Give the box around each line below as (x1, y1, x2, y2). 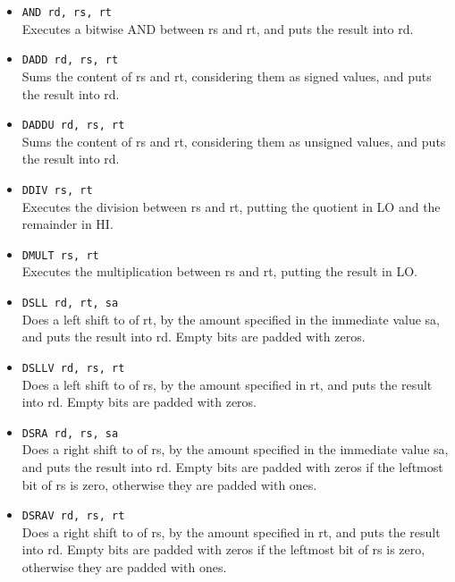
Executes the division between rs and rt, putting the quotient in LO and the (21, 197, 441, 215)
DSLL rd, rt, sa (21, 297, 119, 310)
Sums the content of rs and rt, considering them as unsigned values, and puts (21, 131, 446, 150)
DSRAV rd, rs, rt (21, 510, 125, 523)
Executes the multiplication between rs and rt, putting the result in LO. (21, 262, 417, 281)
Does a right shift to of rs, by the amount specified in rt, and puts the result (21, 522, 441, 541)
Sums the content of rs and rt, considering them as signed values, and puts (21, 66, 432, 85)
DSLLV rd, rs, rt (21, 361, 125, 375)
